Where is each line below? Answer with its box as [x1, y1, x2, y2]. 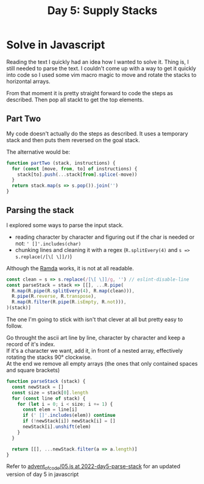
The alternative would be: [6, 148, 71, 156]
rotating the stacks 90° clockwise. [6, 353, 93, 361]
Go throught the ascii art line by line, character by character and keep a [6, 334, 185, 342]
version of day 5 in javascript [6, 471, 79, 478]
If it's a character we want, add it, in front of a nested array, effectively [6, 347, 183, 355]
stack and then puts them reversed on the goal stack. [6, 136, 140, 143]
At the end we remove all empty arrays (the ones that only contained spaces [6, 360, 198, 367]
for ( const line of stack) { [12, 395, 86, 402]
